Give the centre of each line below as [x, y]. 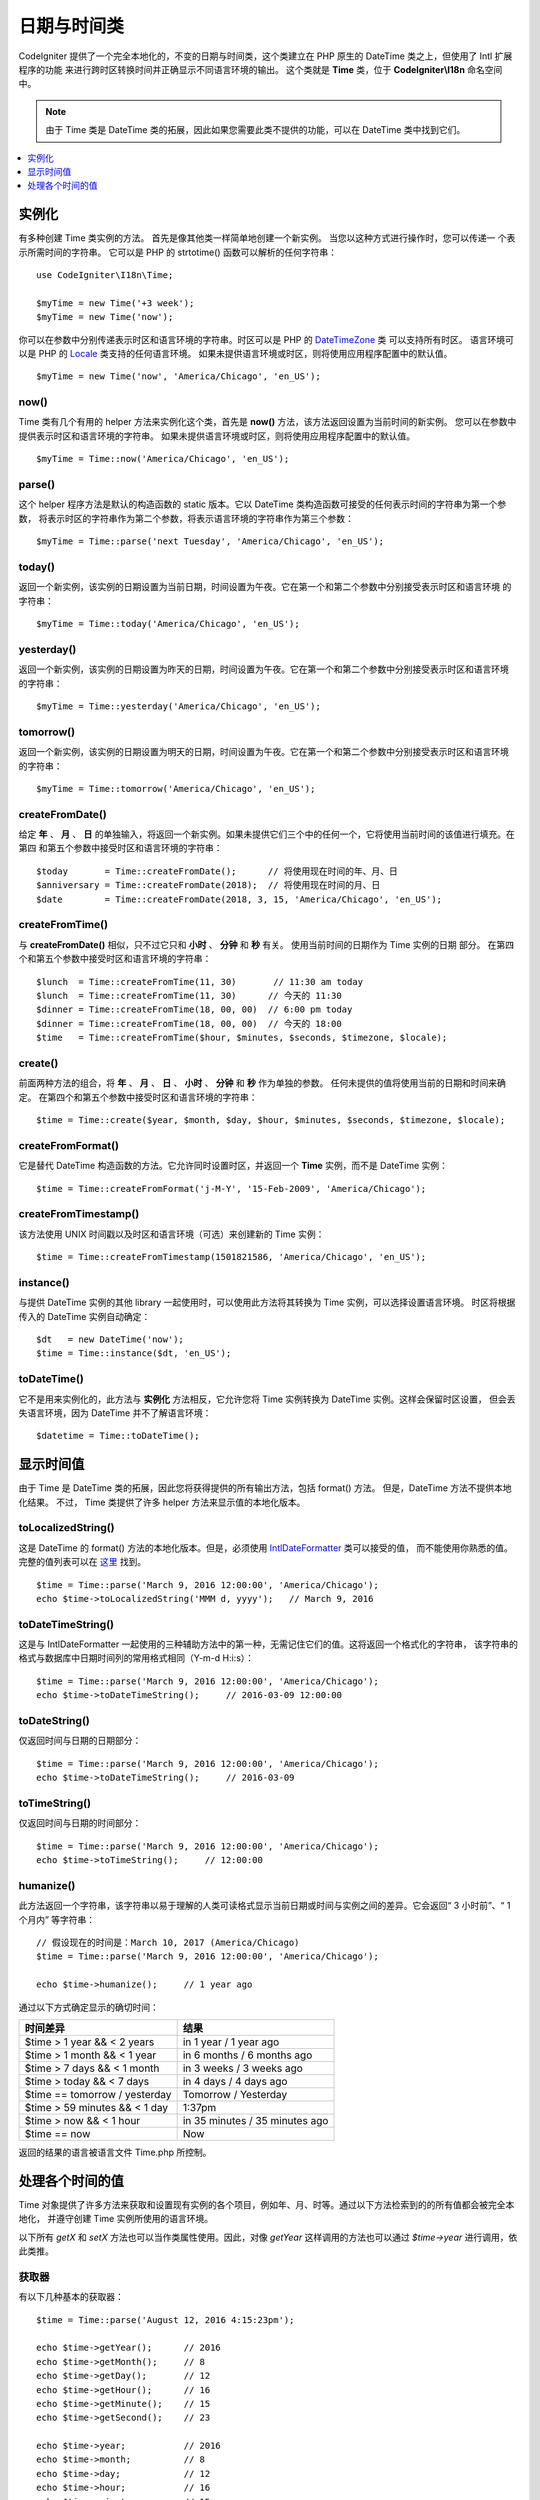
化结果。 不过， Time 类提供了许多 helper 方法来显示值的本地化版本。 [162, 1502]
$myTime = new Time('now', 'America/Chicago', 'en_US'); [179, 376]
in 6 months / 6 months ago [247, 2055]
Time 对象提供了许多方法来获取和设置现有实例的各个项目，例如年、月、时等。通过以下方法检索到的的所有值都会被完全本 [266, 2204]
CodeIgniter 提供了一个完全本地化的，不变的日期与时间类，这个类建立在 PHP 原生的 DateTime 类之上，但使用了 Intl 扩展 [265, 56]
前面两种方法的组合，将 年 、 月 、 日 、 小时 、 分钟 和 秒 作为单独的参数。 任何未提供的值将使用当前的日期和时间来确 [262, 1083]
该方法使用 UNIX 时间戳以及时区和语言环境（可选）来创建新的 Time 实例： [171, 1234]
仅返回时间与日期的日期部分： [80, 1741]
